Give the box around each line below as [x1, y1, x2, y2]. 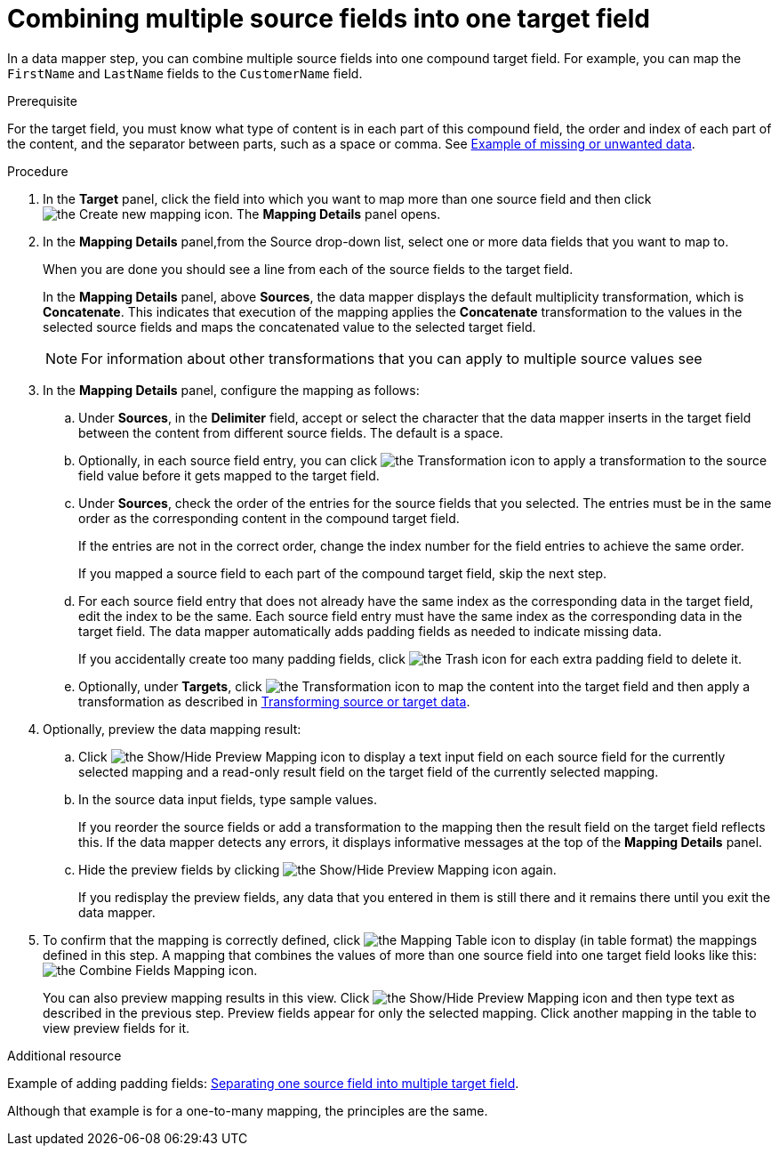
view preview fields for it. [43, 1020, 190, 1036]
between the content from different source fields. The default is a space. [78, 424, 503, 440]
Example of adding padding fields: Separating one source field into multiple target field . [7, 1075, 519, 1091]
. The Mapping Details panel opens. [229, 206, 441, 222]
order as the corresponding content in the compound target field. [78, 510, 460, 526]
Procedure [7, 163, 68, 179]
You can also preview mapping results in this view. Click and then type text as [43, 989, 735, 1005]
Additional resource [7, 1047, 122, 1063]
